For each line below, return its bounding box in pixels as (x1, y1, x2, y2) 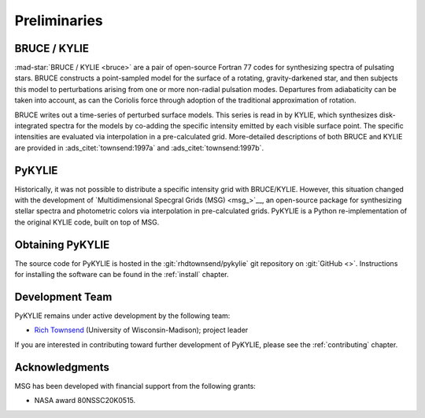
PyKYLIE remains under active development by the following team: (14, 311, 231, 320)
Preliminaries (14, 12, 104, 29)
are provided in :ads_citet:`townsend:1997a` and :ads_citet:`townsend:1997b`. (14, 142, 264, 153)
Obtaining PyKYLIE (14, 238, 110, 251)
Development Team (14, 290, 113, 303)
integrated (14, 121, 49, 131)
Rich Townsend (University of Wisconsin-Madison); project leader (34, 325, 249, 335)
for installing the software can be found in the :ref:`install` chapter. (14, 270, 229, 279)
